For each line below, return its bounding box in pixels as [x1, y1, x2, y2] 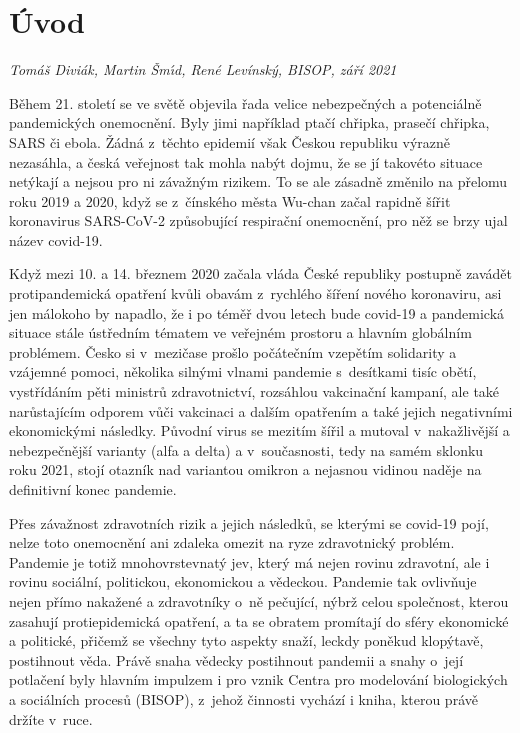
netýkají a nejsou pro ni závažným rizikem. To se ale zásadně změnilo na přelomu [9, 171, 508, 192]
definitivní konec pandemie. [9, 479, 177, 499]
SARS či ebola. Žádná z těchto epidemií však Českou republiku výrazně [9, 131, 451, 152]
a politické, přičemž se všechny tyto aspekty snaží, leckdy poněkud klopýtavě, [9, 630, 484, 651]
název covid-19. [9, 229, 103, 250]
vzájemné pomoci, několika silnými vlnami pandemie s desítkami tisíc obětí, [9, 361, 477, 382]
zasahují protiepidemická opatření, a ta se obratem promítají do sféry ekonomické [9, 610, 509, 631]
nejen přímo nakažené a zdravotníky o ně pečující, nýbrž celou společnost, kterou [9, 590, 509, 611]
